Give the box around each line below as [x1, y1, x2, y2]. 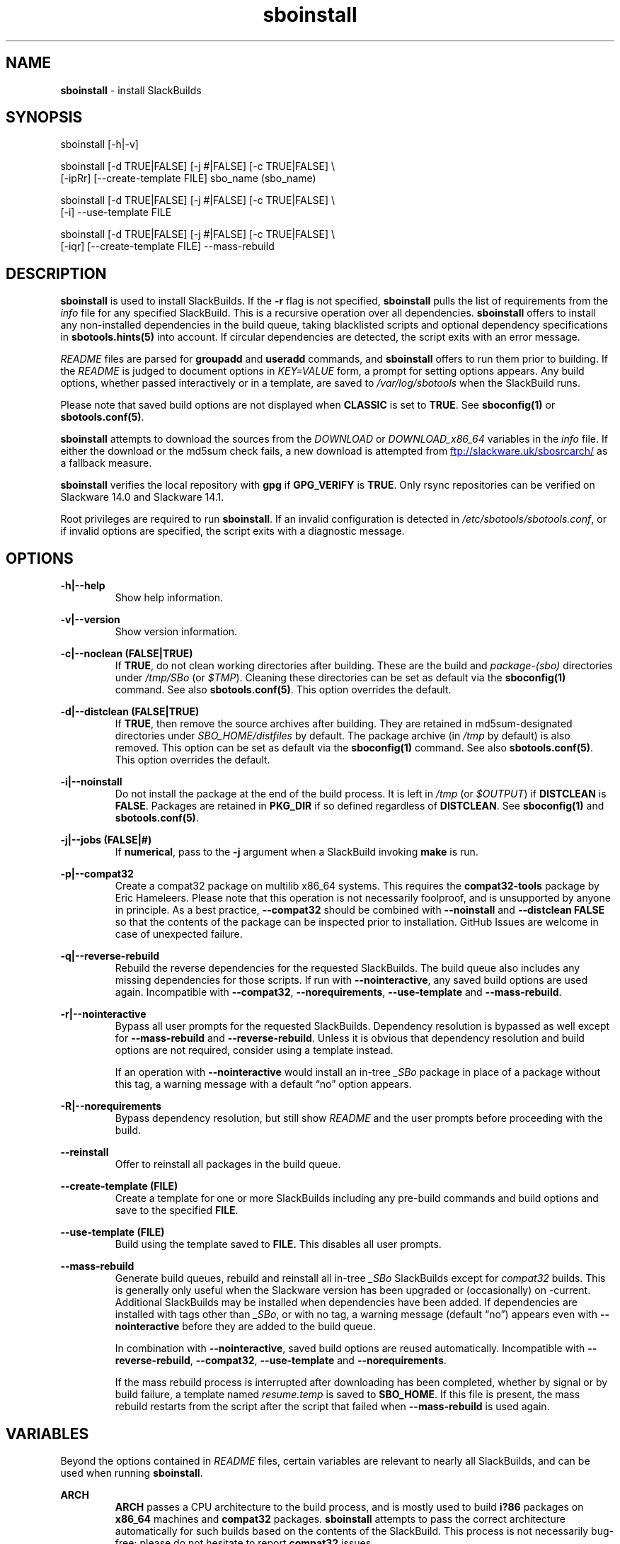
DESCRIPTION [6, 264, 107, 283]
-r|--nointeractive [60, 1008, 147, 1021]
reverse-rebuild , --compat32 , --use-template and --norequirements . [115, 1354, 447, 1367]
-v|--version [60, 613, 120, 626]
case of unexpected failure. [115, 928, 243, 941]
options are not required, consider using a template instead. [115, 1044, 394, 1057]
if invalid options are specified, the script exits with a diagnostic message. [60, 525, 405, 538]
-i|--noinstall [60, 776, 122, 788]
